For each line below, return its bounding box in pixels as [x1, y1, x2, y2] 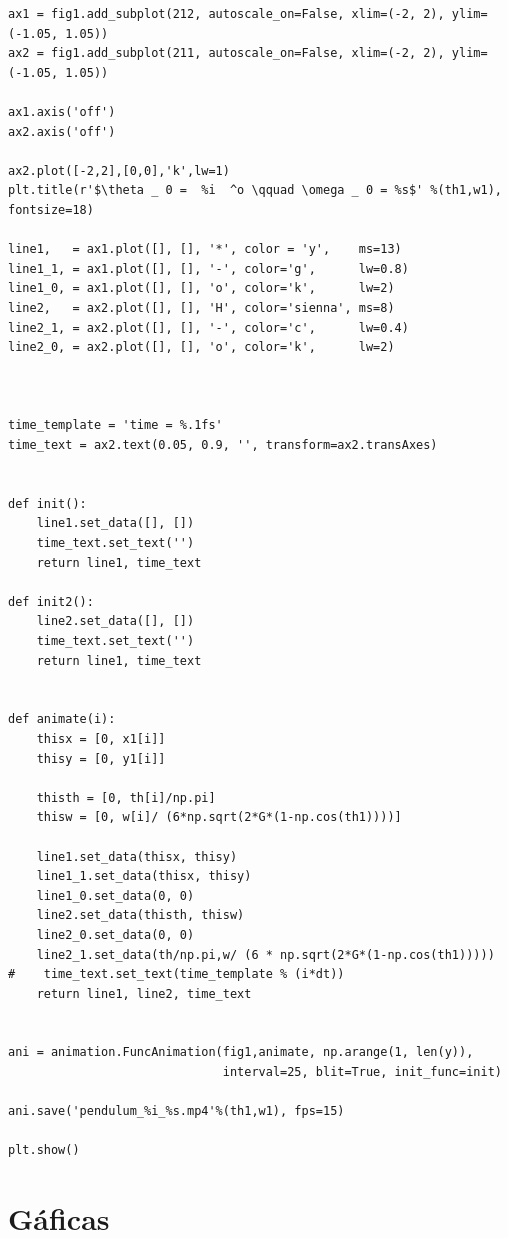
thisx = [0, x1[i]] [36, 731, 166, 746]
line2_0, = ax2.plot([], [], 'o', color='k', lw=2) [8, 340, 395, 355]
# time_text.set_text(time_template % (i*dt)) [8, 967, 345, 982]
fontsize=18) [8, 202, 94, 217]
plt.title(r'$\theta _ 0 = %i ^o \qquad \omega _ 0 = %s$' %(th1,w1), [8, 183, 502, 198]
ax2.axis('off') [8, 124, 116, 139]
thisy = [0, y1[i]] [36, 751, 166, 766]
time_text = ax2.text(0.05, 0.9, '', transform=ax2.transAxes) [8, 438, 438, 453]
